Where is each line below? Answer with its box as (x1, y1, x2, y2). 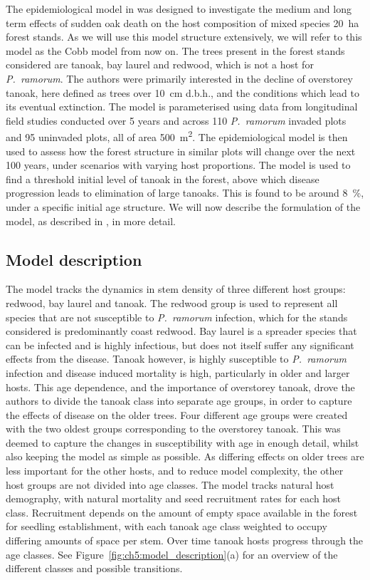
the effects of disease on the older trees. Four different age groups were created (6, 407, 348, 422)
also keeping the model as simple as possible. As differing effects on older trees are (6, 449, 364, 464)
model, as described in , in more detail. (6, 213, 176, 228)
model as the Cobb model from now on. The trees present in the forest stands (6, 43, 345, 58)
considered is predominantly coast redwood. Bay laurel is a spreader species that (6, 323, 357, 338)
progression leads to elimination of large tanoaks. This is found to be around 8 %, (6, 185, 364, 200)
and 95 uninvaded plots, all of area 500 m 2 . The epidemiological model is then (6, 128, 348, 144)
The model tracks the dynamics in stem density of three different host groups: (6, 281, 346, 296)
